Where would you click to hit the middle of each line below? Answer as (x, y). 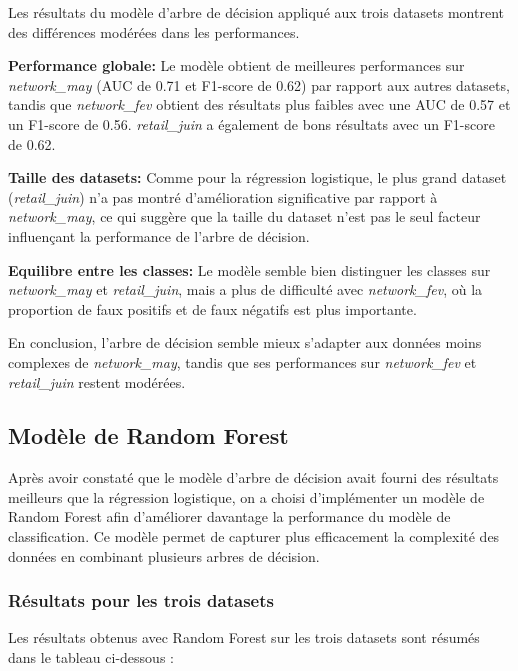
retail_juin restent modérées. (97, 381)
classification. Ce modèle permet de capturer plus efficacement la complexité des (254, 536)
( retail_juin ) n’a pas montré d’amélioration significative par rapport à (223, 196)
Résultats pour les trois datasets (141, 600)
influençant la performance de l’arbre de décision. (159, 235)
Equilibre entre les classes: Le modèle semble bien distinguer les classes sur (249, 269)
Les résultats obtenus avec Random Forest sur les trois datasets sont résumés (244, 637)
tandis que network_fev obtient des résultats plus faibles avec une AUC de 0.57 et (259, 104)
